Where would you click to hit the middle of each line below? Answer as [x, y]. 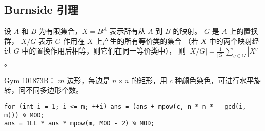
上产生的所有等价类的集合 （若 [147, 41]
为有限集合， [60, 31]
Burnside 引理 [41, 9]
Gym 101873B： [30, 80]
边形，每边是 [88, 80]
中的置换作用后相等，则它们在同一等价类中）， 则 [104, 51]
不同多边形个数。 [54, 90]
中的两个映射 [230, 41]
